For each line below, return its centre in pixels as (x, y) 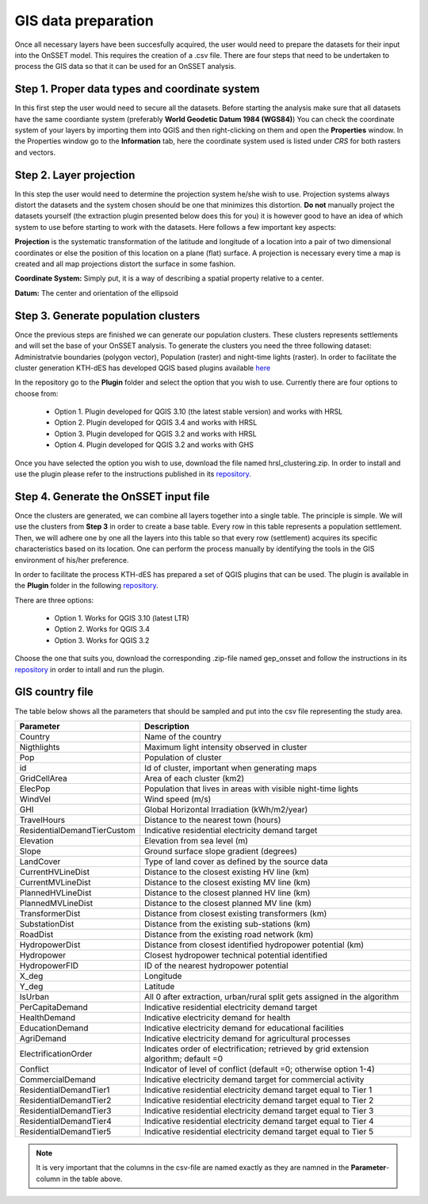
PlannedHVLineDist (55, 892)
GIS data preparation (84, 21)
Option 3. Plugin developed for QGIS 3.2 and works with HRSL (155, 434)
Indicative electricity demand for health (217, 1017)
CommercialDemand (58, 1080)
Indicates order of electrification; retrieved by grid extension (256, 1049)
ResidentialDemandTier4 (66, 1121)
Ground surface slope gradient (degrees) (220, 850)
